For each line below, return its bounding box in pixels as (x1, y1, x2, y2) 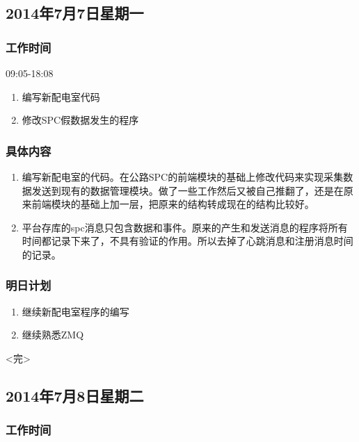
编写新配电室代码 (22, 89, 100, 104)
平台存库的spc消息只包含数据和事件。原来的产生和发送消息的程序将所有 (22, 220, 348, 234)
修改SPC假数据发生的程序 (22, 113, 139, 127)
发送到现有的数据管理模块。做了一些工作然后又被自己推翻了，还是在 (31, 183, 344, 197)
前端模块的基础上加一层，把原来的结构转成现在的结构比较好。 (31, 197, 314, 211)
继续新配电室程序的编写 (22, 304, 129, 318)
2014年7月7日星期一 (6, 2, 144, 24)
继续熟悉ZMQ (22, 327, 84, 342)
